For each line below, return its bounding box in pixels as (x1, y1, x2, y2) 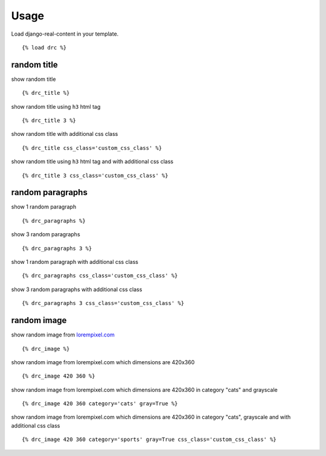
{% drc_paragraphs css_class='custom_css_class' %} (22, 272, 178, 279)
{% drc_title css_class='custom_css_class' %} (22, 144, 162, 151)
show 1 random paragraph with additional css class (11, 259, 139, 266)
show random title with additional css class (11, 130, 118, 138)
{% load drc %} (22, 44, 67, 51)
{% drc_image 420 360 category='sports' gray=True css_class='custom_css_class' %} (22, 436, 277, 443)
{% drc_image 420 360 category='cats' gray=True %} (22, 400, 178, 407)
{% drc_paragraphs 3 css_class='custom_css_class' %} (22, 300, 184, 307)
